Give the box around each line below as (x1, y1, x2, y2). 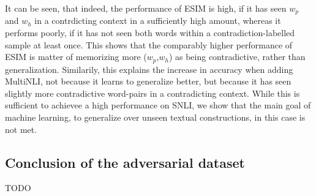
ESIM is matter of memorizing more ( (5, 50, 147, 63)
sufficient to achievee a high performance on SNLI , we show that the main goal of (5, 99, 311, 111)
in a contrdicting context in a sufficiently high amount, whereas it (34, 14, 281, 27)
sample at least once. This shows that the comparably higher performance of (5, 38, 293, 51)
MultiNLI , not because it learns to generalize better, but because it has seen (5, 75, 292, 88)
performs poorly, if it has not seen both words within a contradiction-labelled (5, 26, 295, 39)
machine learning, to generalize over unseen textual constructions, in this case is (5, 111, 306, 124)
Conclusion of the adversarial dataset (5, 153, 245, 171)
